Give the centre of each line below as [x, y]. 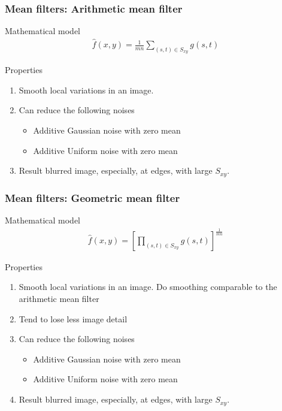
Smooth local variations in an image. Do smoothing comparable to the [148, 287]
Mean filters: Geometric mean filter [93, 197]
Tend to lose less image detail [73, 318]
